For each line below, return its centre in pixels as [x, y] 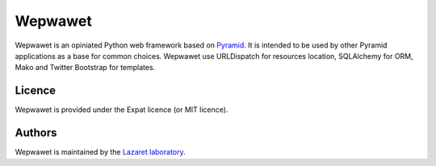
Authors [36, 133]
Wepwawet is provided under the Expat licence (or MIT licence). [122, 110]
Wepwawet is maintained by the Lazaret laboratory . [100, 152]
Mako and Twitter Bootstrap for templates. [85, 68]
